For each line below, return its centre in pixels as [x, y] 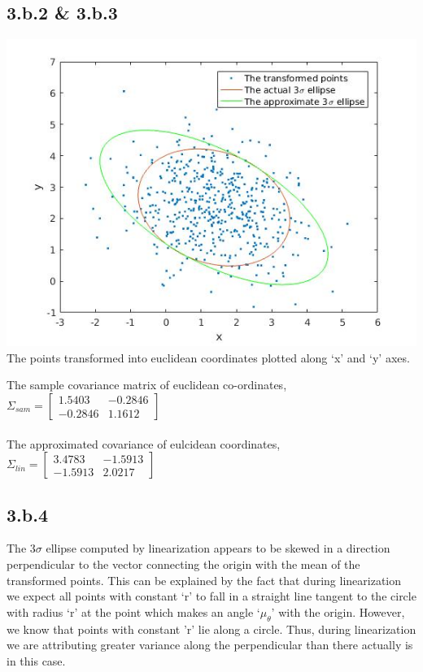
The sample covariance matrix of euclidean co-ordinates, [147, 385]
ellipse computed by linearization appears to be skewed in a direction [218, 548]
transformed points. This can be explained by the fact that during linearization [204, 580]
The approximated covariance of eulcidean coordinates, [144, 443]
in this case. [36, 660]
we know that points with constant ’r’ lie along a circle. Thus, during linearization [211, 629]
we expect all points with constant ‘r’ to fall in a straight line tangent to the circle [211, 596]
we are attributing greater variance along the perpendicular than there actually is [210, 645]
